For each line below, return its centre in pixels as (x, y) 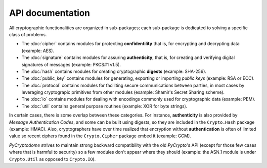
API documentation (50, 13)
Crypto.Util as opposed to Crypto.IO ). (52, 159)
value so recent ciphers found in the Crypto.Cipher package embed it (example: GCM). (100, 136)
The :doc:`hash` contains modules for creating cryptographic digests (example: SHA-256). (114, 71)
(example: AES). (38, 51)
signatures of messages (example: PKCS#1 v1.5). (71, 64)
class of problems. (28, 34)
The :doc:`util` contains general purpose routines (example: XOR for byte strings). (104, 106)
